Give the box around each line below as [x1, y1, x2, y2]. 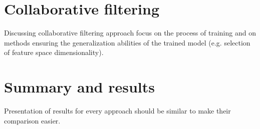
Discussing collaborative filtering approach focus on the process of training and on [4, 27, 256, 38]
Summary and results [4, 76, 155, 97]
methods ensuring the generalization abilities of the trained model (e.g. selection [4, 37, 250, 47]
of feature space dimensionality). [4, 47, 104, 57]
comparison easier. [4, 115, 61, 125]
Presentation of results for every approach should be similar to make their [4, 105, 231, 116]
